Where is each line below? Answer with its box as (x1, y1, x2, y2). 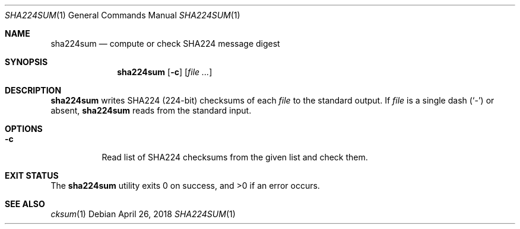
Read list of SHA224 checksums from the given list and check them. (102, 152, 368, 162)
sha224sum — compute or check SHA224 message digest (50, 38, 280, 49)
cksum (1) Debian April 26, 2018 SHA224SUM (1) (50, 209, 236, 219)
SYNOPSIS (5, 57, 48, 67)
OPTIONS (5, 124, 43, 134)
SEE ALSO (5, 199, 45, 209)
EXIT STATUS (5, 170, 59, 180)
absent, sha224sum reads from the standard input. (50, 105, 252, 115)
